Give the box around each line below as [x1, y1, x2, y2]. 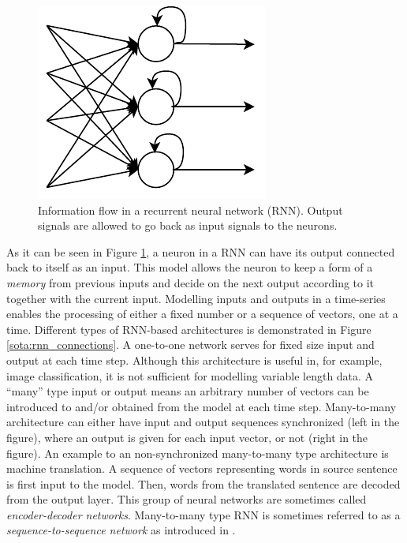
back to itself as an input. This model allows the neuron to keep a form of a [6, 259, 373, 275]
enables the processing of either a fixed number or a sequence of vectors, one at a [6, 305, 398, 322]
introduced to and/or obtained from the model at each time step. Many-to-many [6, 398, 397, 414]
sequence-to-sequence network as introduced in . [6, 522, 236, 538]
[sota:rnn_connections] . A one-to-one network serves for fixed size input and [6, 336, 375, 353]
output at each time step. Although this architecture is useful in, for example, [6, 351, 383, 368]
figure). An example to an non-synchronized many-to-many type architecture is [6, 444, 389, 461]
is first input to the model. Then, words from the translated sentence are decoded [6, 475, 401, 492]
